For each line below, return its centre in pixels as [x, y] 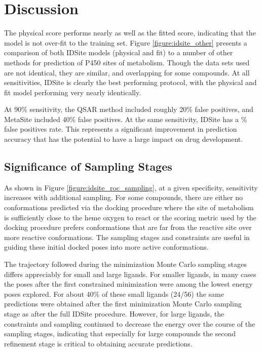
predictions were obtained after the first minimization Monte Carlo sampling [123, 304]
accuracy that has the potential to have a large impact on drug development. [124, 139]
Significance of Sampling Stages [88, 166]
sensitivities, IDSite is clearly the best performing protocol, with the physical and [130, 82]
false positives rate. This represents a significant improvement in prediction [121, 129]
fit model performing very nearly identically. [73, 92]
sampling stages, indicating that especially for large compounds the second [120, 334]
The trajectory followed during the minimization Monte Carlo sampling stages [125, 264]
